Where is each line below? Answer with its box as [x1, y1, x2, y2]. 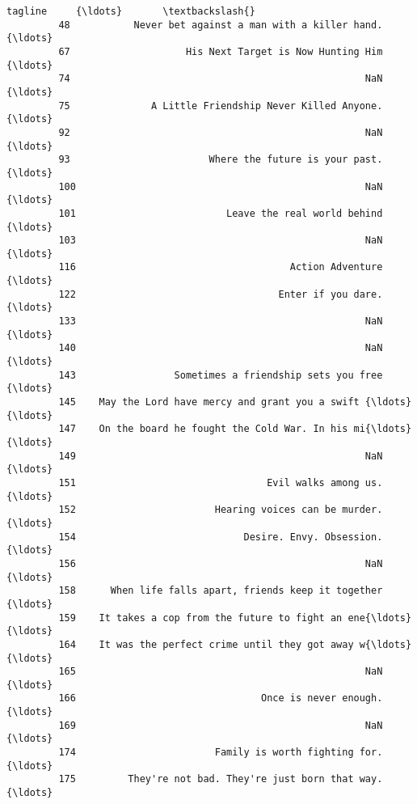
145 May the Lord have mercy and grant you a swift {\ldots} [58, 396, 412, 408]
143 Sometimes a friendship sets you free [58, 369, 383, 381]
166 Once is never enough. [58, 692, 383, 705]
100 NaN [58, 180, 383, 193]
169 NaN [58, 719, 383, 731]
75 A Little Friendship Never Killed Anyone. [58, 99, 383, 112]
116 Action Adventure [58, 261, 383, 273]
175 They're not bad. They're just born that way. [58, 773, 383, 785]
